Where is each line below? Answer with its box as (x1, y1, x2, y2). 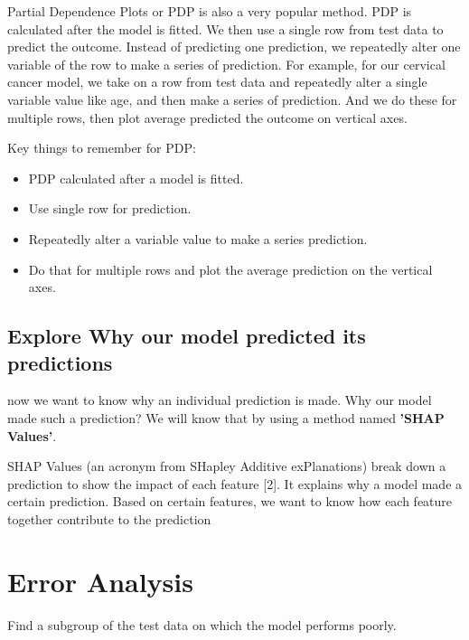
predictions (7, 348, 113, 376)
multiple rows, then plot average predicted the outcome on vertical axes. (7, 108, 408, 127)
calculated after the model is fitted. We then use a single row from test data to (7, 19, 444, 38)
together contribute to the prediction (7, 509, 211, 528)
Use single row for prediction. (28, 199, 192, 218)
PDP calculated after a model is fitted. (28, 168, 244, 187)
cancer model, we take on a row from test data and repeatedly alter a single (7, 72, 427, 91)
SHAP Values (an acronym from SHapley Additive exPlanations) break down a (7, 456, 446, 475)
